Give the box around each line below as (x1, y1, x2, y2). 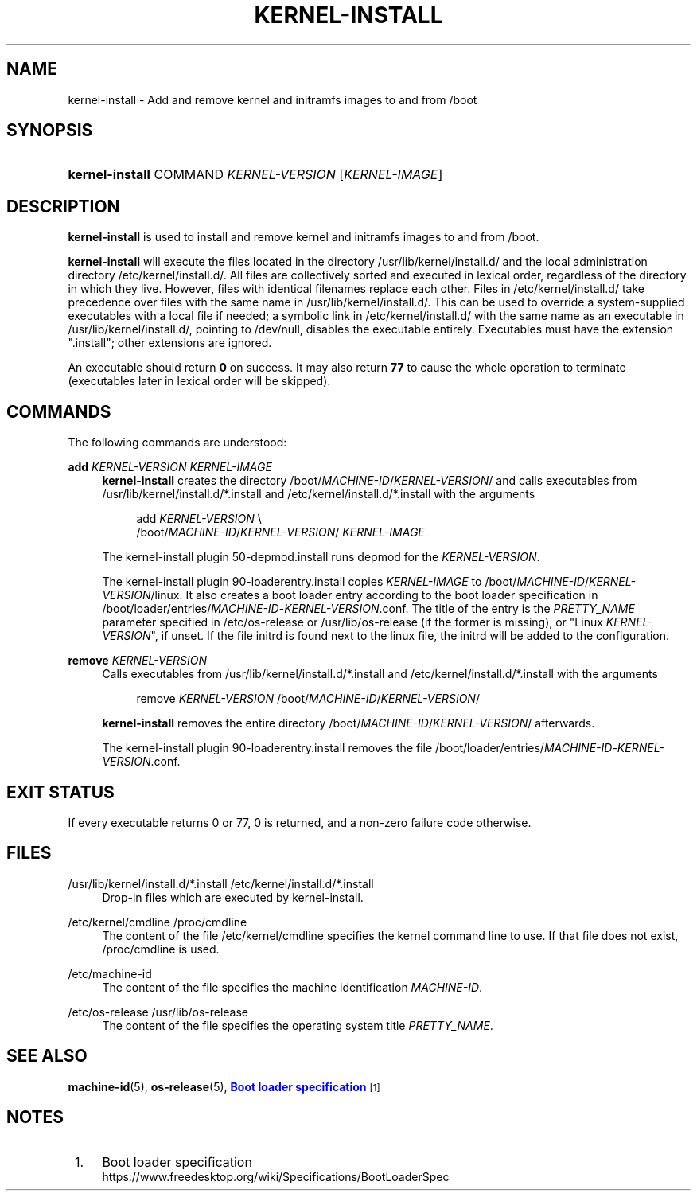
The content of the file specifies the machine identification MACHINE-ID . (102, 980, 483, 994)
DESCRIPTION (6, 196, 120, 216)
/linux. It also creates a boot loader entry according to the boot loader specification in (150, 588, 598, 602)
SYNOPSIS (6, 120, 93, 141)
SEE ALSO (6, 1046, 88, 1066)
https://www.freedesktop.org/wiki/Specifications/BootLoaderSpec (102, 1169, 450, 1183)
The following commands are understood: (68, 435, 287, 450)
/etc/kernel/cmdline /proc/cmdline (68, 914, 247, 929)
